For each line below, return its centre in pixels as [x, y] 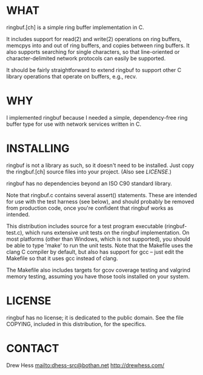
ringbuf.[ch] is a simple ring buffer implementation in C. [75, 27]
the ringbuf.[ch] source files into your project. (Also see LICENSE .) [89, 171]
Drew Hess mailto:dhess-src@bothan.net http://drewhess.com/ [85, 365]
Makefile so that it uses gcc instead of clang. [62, 258]
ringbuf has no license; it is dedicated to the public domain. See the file [95, 318]
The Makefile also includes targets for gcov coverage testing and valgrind [98, 270]
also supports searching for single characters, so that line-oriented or [93, 51]
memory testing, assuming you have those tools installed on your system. [98, 276]
